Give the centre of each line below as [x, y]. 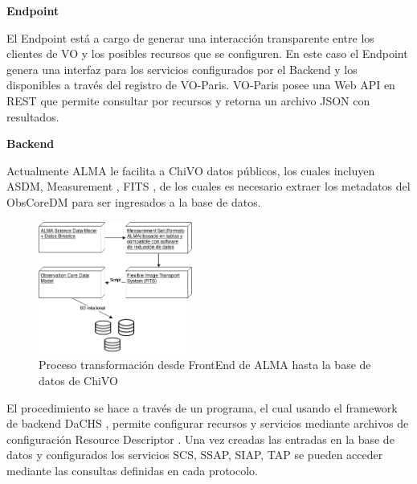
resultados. [33, 116]
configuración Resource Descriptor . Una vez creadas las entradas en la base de [200, 439]
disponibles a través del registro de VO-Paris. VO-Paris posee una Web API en [201, 85]
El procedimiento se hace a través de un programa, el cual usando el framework [202, 407]
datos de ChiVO [78, 381]
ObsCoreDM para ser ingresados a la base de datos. [134, 201]
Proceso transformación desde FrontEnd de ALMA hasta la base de [205, 365]
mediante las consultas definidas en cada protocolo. [133, 471]
